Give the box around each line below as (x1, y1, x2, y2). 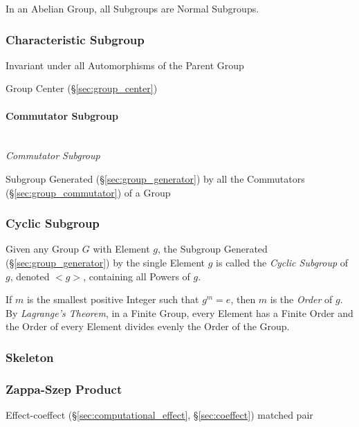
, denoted (10, 269, 50, 283)
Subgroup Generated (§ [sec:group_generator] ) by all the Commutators (6, 171, 305, 185)
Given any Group (6, 242, 80, 256)
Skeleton (6, 348, 54, 365)
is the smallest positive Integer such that (26, 292, 199, 307)
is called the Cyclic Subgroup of (216, 255, 349, 269)
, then (230, 292, 256, 307)
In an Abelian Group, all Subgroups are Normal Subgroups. (6, 1, 259, 15)
